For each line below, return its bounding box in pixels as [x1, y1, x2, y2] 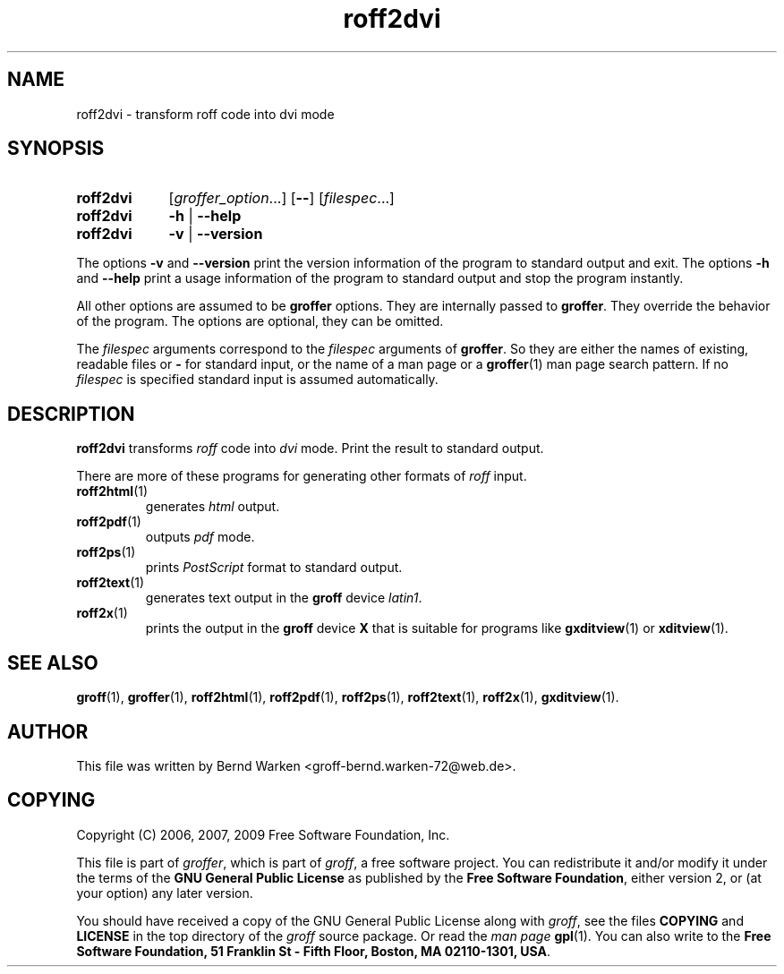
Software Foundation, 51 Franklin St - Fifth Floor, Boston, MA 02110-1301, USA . [76, 943, 550, 959]
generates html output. [145, 499, 280, 515]
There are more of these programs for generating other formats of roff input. [76, 468, 527, 484]
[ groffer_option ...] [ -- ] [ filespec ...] [168, 189, 395, 208]
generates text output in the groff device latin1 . [145, 590, 422, 606]
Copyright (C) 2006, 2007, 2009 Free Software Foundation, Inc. [76, 826, 450, 842]
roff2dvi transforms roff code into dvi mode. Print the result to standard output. [76, 440, 544, 457]
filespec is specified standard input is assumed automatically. [76, 372, 439, 388]
